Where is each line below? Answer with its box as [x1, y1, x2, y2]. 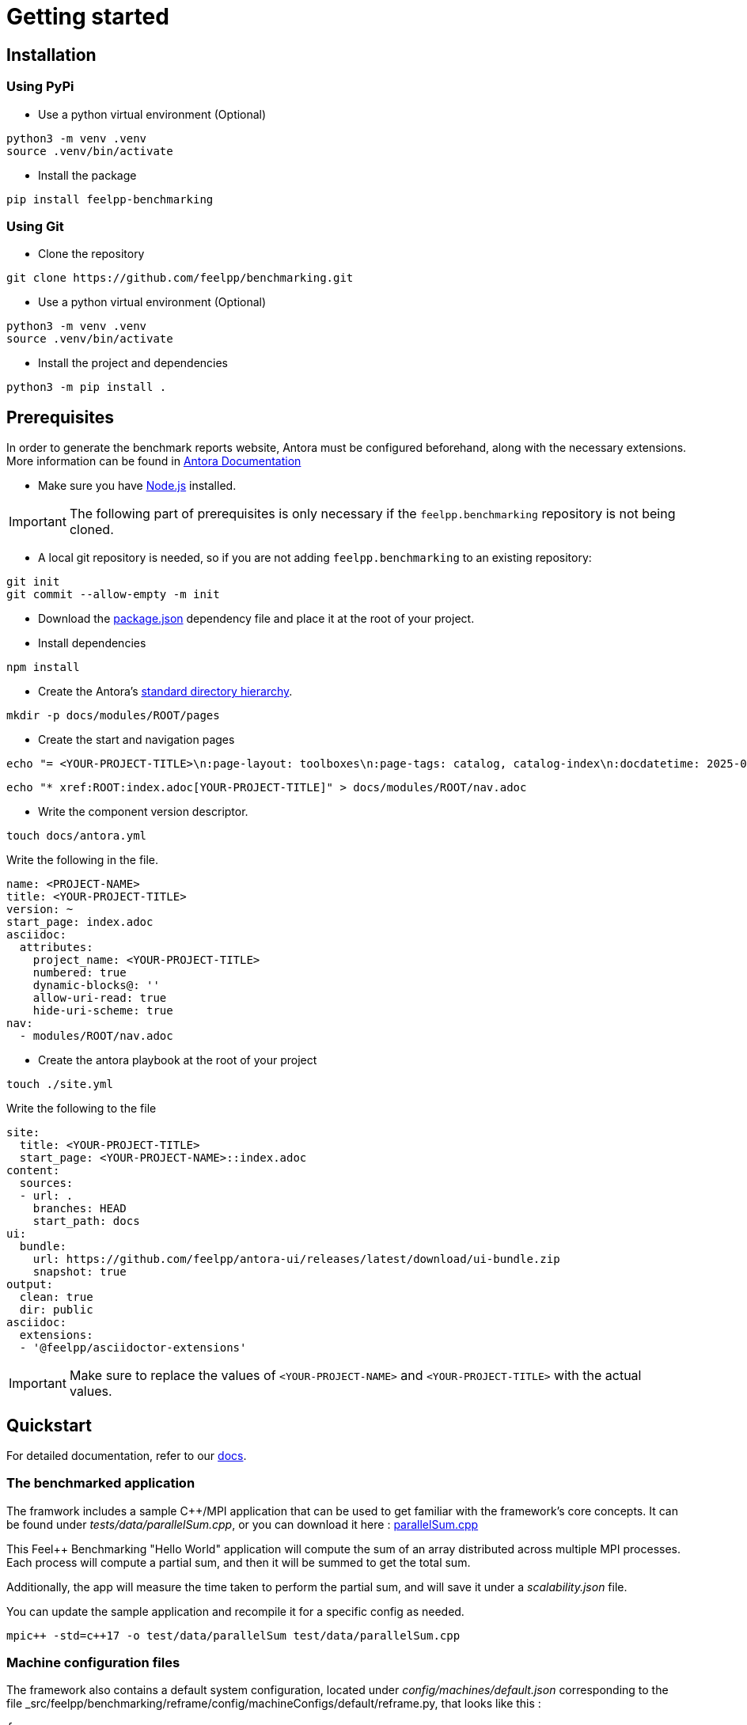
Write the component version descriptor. [38, 805, 248, 819]
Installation [6, 44, 97, 65]
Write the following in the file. [6, 853, 159, 867]
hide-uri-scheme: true [32, 1004, 173, 1018]
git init [6, 575, 60, 589]
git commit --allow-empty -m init [6, 588, 220, 601]
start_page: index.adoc [6, 916, 154, 929]
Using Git [6, 218, 64, 234]
